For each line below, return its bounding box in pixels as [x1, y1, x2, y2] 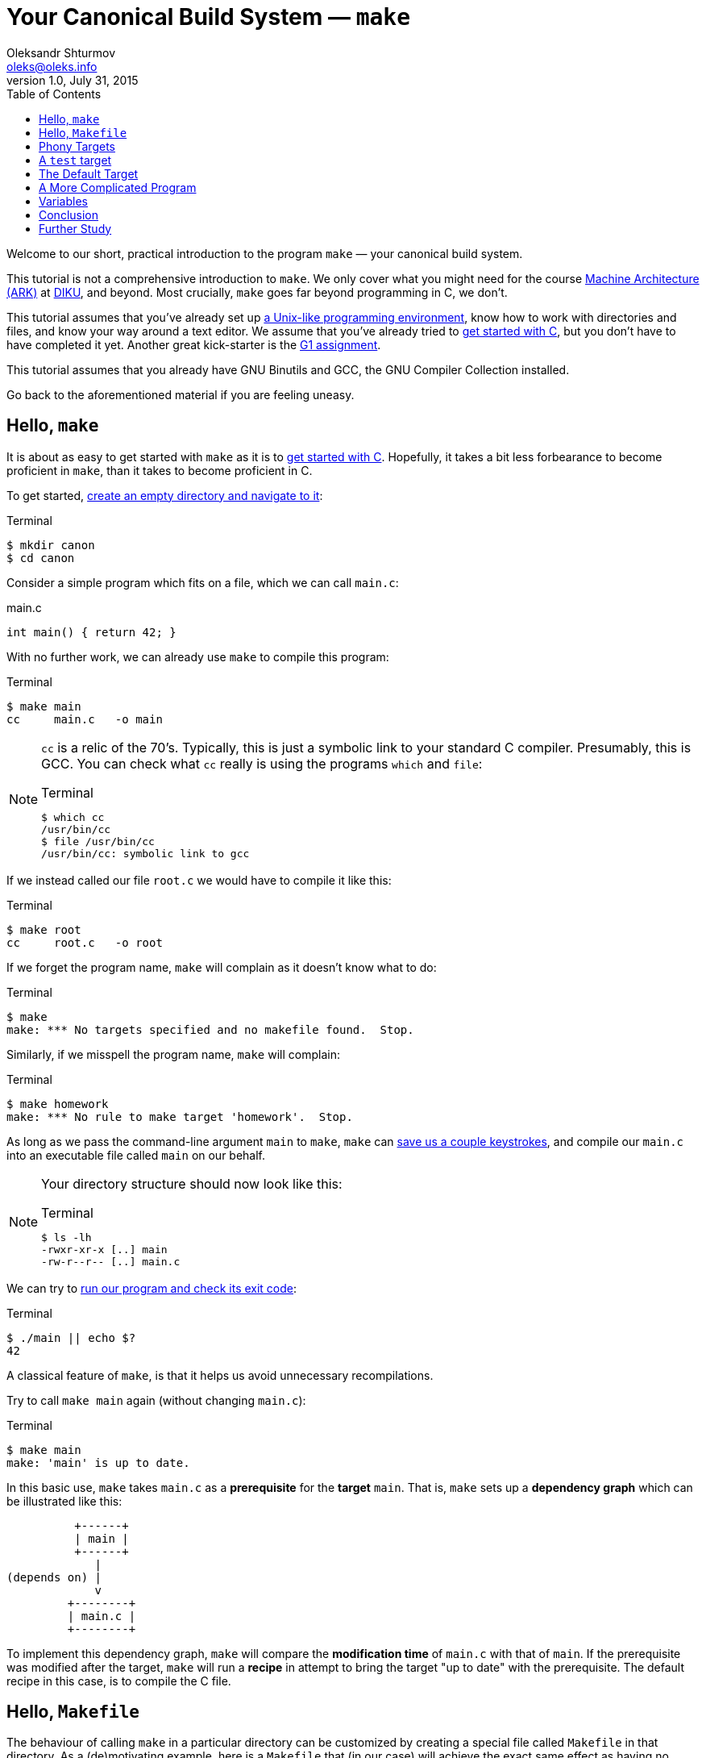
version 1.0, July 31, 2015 [6, 73, 139, 87]
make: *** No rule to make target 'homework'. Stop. [6, 1110, 353, 1123]
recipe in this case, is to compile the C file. [6, 1673, 231, 1688]
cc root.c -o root [6, 935, 163, 949]
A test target [39, 152, 112, 167]
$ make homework [6, 1097, 109, 1110]
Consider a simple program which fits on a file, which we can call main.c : [6, 575, 399, 589]
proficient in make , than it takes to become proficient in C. [6, 463, 313, 477]
